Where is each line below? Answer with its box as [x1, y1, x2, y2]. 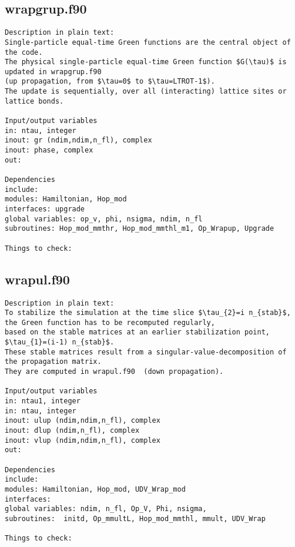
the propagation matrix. [5, 357, 102, 366]
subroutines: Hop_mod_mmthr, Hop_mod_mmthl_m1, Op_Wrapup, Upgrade [5, 224, 274, 233]
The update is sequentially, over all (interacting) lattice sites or [5, 87, 287, 96]
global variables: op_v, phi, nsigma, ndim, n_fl [5, 214, 203, 223]
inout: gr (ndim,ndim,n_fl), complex [5, 136, 152, 145]
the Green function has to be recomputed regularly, [5, 318, 215, 327]
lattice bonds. [5, 97, 64, 105]
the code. [5, 48, 43, 57]
